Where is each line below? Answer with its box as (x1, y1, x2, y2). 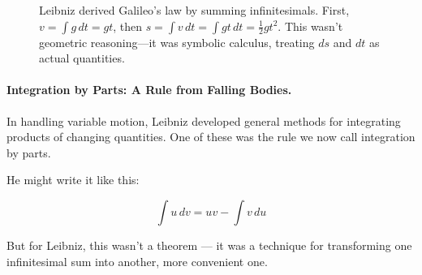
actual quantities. (39, 49, 125, 67)
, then (113, 17, 142, 34)
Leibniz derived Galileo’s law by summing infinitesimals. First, (39, 2, 350, 18)
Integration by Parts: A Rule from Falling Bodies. (6, 81, 292, 98)
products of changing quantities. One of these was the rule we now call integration (6, 128, 416, 145)
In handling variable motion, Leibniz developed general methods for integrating (6, 112, 401, 129)
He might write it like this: (6, 171, 140, 188)
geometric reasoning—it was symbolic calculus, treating (39, 33, 315, 50)
